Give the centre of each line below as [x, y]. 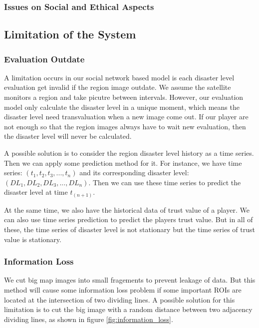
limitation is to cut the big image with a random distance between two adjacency [128, 309]
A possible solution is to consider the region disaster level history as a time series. [129, 153]
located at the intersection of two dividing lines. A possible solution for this [120, 299]
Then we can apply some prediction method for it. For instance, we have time [123, 163]
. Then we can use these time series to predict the [165, 182]
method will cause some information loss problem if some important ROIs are [123, 290]
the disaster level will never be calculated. [68, 136]
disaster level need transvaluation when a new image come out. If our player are [126, 117]
